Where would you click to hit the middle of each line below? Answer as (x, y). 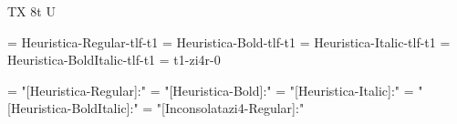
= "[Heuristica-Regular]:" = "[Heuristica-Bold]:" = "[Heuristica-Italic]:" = (211, 90)
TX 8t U (31, 11)
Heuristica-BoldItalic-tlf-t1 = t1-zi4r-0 (114, 60)
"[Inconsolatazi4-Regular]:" (230, 108)
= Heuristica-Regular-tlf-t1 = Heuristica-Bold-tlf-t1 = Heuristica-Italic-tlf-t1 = (229, 41)
